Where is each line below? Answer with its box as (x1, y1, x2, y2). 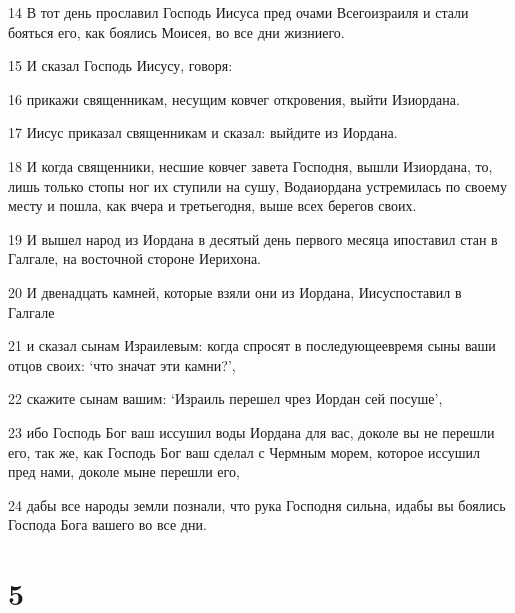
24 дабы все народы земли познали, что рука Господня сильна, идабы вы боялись (8, 494, 506, 515)
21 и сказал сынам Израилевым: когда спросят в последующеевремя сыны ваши (8, 335, 496, 356)
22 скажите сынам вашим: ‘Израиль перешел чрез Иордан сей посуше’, (8, 388, 443, 409)
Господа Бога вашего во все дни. (8, 514, 207, 535)
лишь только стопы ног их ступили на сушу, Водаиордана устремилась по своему (8, 175, 507, 196)
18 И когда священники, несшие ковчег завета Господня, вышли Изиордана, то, (8, 155, 493, 176)
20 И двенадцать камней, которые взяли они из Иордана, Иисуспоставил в (8, 281, 462, 302)
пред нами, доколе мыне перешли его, (8, 461, 240, 482)
